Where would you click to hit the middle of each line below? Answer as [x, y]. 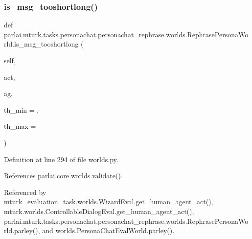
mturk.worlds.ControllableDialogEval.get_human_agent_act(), [99, 211]
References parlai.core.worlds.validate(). [63, 176]
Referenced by [25, 192]
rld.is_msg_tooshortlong [41, 44]
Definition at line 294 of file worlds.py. [61, 159]
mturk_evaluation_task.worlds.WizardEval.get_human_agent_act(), [109, 202]
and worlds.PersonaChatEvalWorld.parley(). [108, 230]
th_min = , [22, 109]
